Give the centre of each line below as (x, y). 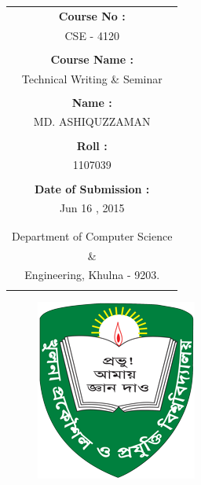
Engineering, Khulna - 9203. (92, 275)
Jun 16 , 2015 (92, 208)
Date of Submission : (92, 188)
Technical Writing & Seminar (92, 78)
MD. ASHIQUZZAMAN (92, 121)
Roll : (92, 145)
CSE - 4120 (92, 35)
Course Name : (92, 59)
